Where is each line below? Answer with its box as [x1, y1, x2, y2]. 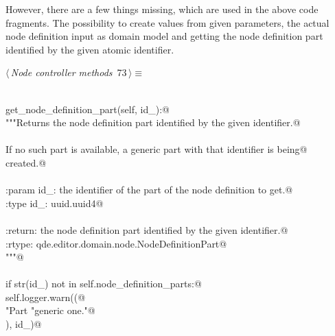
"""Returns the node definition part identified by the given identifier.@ [5, 115, 301, 130]
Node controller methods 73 [10, 65, 127, 80]
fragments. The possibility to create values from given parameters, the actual [5, 15, 330, 29]
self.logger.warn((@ [5, 289, 86, 304]
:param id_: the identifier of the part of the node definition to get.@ [5, 182, 293, 197]
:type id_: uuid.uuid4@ [5, 195, 104, 210]
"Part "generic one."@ [5, 303, 95, 317]
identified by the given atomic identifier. [5, 42, 174, 56]
